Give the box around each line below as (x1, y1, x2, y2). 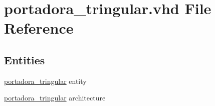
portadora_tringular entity (4, 75, 87, 86)
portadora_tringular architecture (4, 92, 106, 103)
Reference (4, 18, 74, 38)
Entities (4, 52, 45, 67)
